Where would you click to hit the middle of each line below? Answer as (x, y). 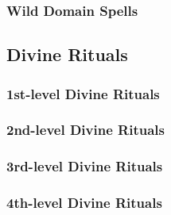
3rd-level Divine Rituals (85, 166)
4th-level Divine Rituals (84, 203)
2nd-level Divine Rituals (85, 130)
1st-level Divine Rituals (83, 93)
